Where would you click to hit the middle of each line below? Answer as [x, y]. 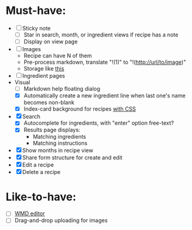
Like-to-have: [41, 197]
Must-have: [36, 11]
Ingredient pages [44, 76]
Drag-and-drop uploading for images [61, 220]
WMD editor [30, 214]
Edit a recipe [38, 165]
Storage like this [44, 69]
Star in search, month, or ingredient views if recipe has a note [101, 35]
